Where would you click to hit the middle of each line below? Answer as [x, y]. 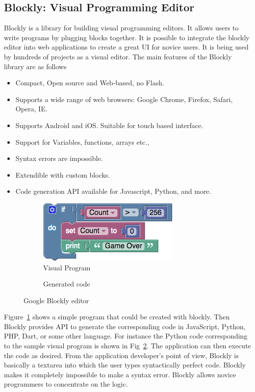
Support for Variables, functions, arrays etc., [82, 142]
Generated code [67, 284]
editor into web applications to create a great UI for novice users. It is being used [126, 47]
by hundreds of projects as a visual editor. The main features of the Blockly [118, 56]
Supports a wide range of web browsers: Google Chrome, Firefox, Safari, [124, 99]
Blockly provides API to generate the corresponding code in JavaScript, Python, [125, 326]
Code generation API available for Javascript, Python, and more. [113, 191]
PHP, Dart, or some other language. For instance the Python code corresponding [126, 336]
